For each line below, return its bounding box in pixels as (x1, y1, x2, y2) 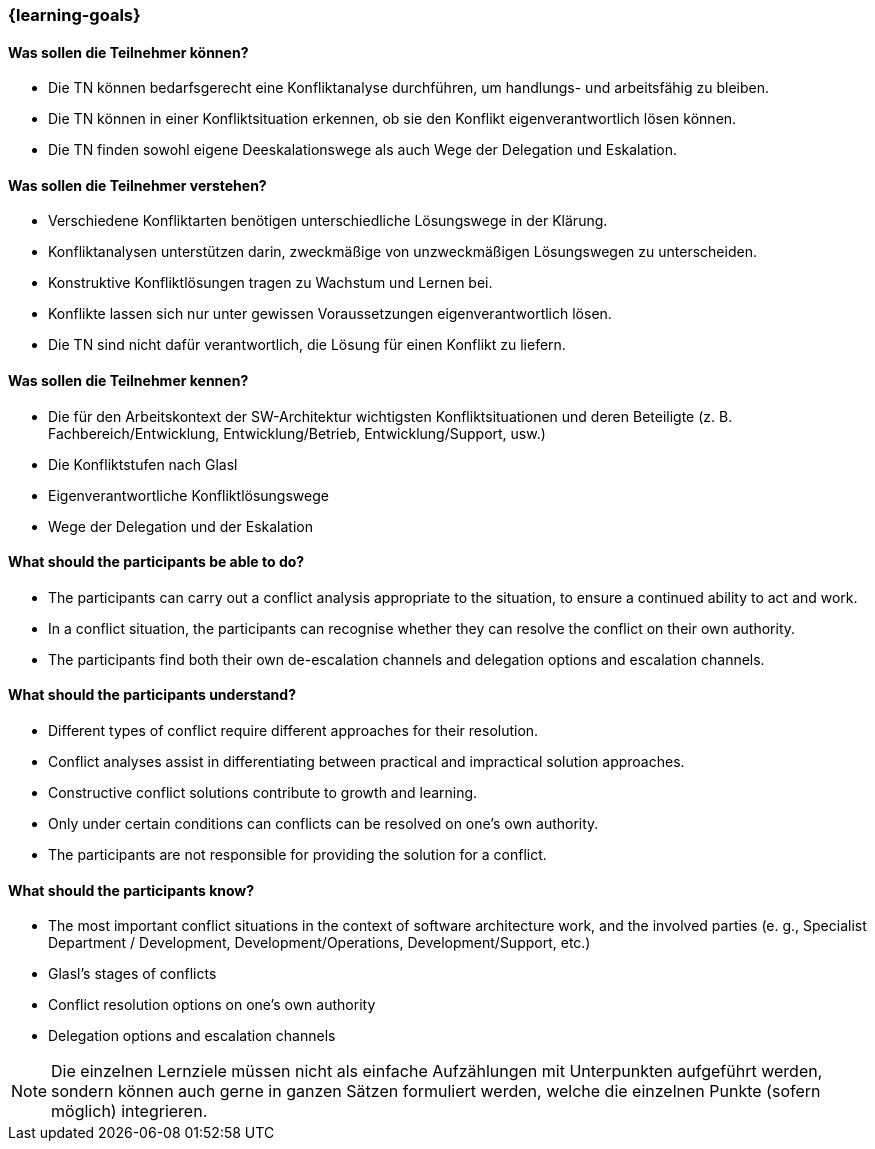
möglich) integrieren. (51, 1101, 208, 1122)
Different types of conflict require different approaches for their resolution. (48, 722, 539, 740)
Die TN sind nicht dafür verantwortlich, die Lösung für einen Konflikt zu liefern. (48, 336, 566, 354)
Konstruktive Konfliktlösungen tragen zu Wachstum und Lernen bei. (48, 274, 493, 292)
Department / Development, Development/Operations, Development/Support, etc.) (48, 934, 591, 952)
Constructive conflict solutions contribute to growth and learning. (48, 784, 478, 802)
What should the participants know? (8, 881, 255, 899)
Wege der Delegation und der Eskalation (48, 517, 313, 535)
